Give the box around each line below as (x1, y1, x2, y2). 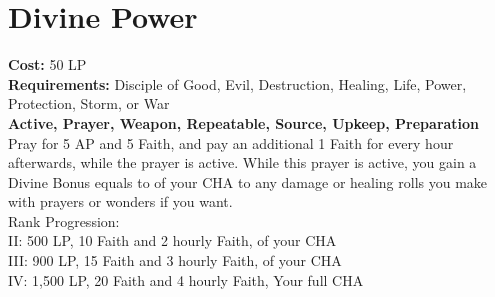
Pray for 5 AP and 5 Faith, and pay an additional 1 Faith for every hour (8, 132, 454, 153)
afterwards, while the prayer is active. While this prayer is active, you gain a (8, 152, 477, 173)
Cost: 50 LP (8, 54, 87, 75)
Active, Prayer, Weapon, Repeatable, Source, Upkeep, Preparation (8, 112, 480, 133)
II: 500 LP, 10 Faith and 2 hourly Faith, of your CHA (8, 230, 337, 251)
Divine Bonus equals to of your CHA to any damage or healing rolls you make (8, 171, 488, 192)
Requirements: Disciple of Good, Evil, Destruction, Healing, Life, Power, (8, 73, 467, 94)
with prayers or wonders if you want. (8, 191, 233, 212)
